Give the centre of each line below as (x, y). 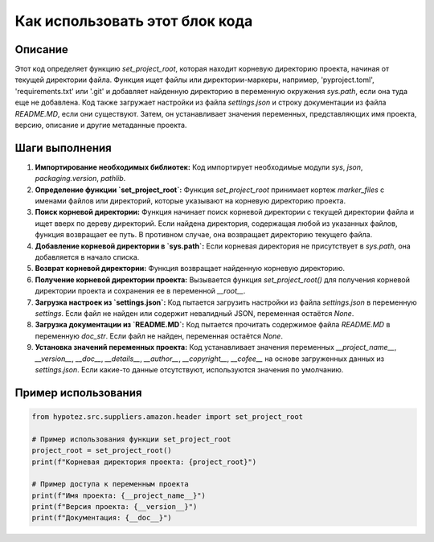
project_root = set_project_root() (102, 451)
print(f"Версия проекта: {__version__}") (115, 507)
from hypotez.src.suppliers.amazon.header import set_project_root (168, 417)
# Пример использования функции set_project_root (131, 439)
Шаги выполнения (63, 148)
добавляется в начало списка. (87, 257)
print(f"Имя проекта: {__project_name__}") (119, 495)
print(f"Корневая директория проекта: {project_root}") (144, 462)
